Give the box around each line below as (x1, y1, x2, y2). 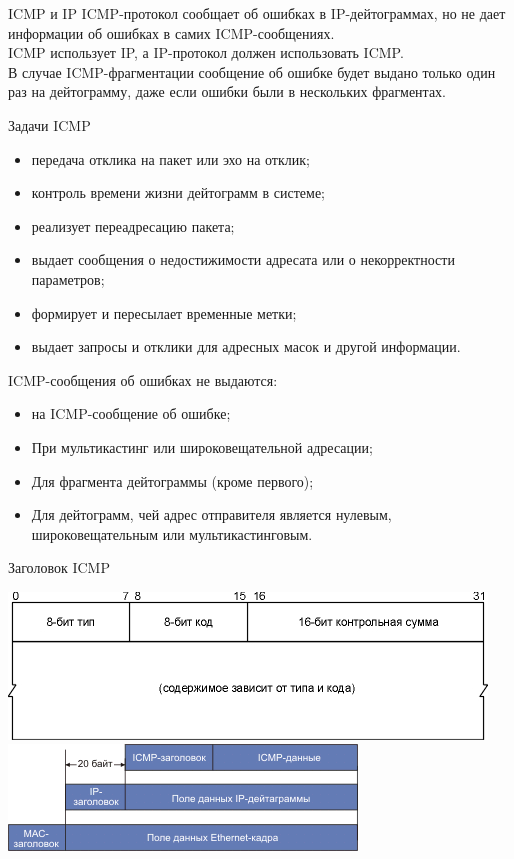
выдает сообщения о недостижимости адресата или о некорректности (31, 249, 455, 270)
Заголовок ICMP (8, 557, 110, 578)
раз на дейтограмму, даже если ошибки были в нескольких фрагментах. (8, 81, 446, 102)
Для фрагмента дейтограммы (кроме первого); (31, 470, 314, 491)
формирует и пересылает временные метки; (31, 302, 297, 323)
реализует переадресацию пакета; (31, 215, 235, 236)
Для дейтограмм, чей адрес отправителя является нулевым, (31, 504, 392, 525)
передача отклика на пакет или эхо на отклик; (31, 148, 310, 169)
